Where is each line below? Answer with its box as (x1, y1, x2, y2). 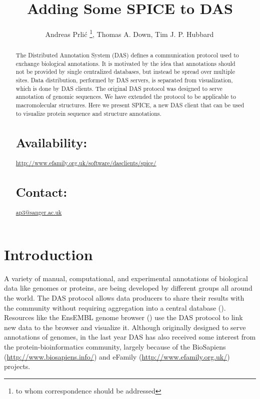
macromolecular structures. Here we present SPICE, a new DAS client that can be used (15, 101, 244, 109)
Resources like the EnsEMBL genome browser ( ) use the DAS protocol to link (4, 312, 243, 323)
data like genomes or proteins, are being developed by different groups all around (4, 283, 252, 293)
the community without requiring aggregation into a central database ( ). (4, 302, 226, 313)
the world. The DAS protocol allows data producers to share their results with (4, 292, 244, 303)
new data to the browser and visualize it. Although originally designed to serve (4, 322, 246, 332)
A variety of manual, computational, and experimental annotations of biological (4, 273, 248, 283)
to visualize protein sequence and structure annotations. (15, 109, 161, 117)
